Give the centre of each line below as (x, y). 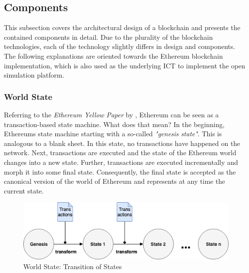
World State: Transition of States (73, 266)
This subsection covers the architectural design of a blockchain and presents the (122, 27)
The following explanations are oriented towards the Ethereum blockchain (114, 56)
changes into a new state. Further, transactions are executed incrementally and (121, 162)
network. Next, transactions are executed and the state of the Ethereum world (120, 153)
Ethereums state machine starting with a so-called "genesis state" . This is (113, 134)
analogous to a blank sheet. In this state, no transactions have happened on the (122, 143)
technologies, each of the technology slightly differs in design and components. (120, 46)
